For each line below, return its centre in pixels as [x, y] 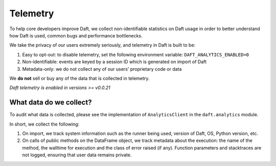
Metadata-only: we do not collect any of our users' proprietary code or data [102, 69]
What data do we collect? [51, 102]
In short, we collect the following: [44, 124]
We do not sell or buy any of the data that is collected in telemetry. [79, 78]
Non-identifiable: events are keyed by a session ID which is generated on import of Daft [114, 62]
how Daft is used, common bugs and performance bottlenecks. [76, 35]
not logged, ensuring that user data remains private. [77, 155]
